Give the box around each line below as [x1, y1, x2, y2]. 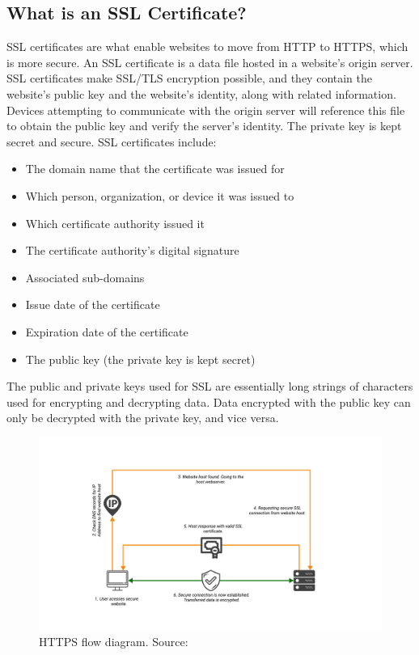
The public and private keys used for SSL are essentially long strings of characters [6, 378, 413, 395]
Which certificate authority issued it [25, 214, 205, 231]
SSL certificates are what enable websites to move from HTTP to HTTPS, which [6, 38, 408, 55]
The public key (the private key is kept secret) [25, 350, 256, 367]
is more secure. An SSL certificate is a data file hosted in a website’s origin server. [6, 53, 413, 70]
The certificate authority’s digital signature [25, 242, 239, 259]
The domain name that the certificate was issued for [25, 160, 285, 177]
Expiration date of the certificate [25, 323, 188, 340]
